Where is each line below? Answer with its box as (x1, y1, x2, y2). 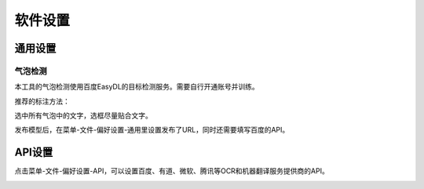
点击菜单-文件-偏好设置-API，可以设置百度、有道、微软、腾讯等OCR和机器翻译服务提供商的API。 (14, 166, 329, 176)
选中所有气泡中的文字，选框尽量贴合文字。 (14, 111, 152, 121)
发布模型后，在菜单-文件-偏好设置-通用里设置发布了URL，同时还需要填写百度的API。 (14, 125, 290, 135)
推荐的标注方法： (14, 96, 70, 106)
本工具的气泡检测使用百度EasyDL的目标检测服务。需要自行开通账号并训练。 (14, 82, 259, 92)
